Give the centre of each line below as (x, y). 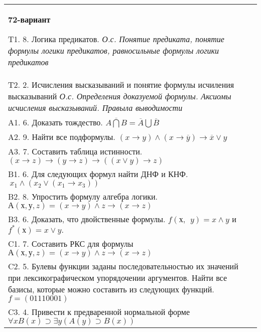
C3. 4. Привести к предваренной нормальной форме (99, 312)
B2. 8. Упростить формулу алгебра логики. (83, 196)
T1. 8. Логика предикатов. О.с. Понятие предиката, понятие (116, 39)
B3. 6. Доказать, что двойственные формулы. (87, 219)
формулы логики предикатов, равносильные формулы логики (113, 50)
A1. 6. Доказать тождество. (55, 122)
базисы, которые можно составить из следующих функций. (111, 289)
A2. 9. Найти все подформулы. (62, 137)
